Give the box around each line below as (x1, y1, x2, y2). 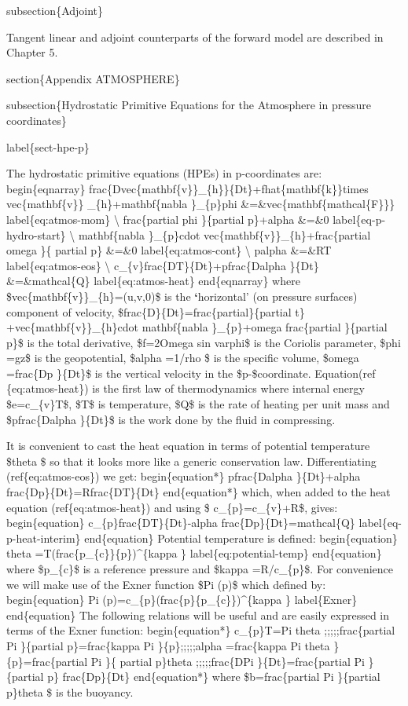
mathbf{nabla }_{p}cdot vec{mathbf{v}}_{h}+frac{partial (78, 226, 371, 243)
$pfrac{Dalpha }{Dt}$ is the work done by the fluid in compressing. (6, 411, 336, 427)
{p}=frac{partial (6, 653, 88, 669)
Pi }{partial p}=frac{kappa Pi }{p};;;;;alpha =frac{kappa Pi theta (6, 637, 330, 653)
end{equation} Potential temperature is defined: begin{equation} (84, 529, 398, 546)
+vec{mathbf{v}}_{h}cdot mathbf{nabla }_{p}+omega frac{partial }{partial (6, 319, 388, 335)
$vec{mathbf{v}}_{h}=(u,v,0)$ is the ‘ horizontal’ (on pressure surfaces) (6, 287, 358, 304)
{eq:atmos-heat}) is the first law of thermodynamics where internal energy (6, 380, 365, 397)
